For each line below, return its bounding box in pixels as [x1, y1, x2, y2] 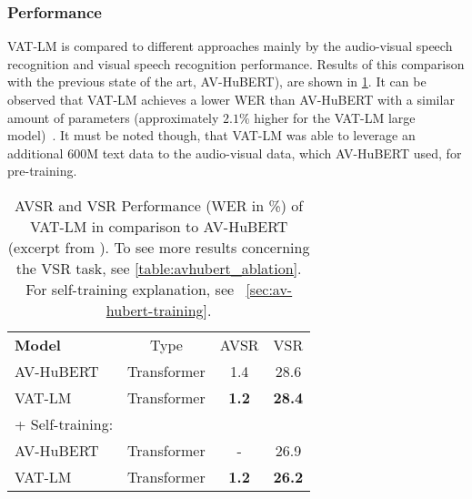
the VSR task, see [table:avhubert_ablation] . [15, 257, 302, 279]
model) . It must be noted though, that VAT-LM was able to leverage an [7, 126, 416, 145]
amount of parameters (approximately [7, 107, 219, 127]
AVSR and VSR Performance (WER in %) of [15, 194, 304, 216]
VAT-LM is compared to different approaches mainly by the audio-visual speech [7, 36, 453, 56]
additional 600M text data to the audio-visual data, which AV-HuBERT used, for [7, 143, 462, 162]
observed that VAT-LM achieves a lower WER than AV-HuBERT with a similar [7, 90, 455, 108]
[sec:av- [246, 278, 293, 300]
